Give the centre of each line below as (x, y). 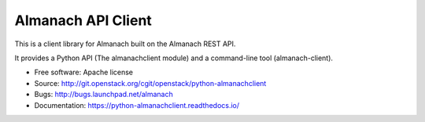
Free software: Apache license (84, 72)
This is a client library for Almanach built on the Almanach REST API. (125, 44)
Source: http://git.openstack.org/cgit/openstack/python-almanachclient (150, 83)
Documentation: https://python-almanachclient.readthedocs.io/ (137, 105)
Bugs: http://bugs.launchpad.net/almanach (103, 95)
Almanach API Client (83, 20)
